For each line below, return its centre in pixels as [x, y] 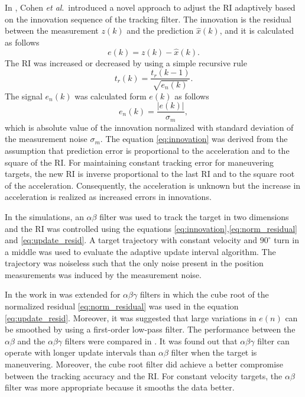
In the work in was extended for [63, 294]
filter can [273, 340]
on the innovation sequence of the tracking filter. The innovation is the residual [148, 19]
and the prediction [160, 30]
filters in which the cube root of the [204, 294]
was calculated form [111, 96]
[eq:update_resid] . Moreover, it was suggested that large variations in [131, 317]
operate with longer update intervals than [80, 352]
